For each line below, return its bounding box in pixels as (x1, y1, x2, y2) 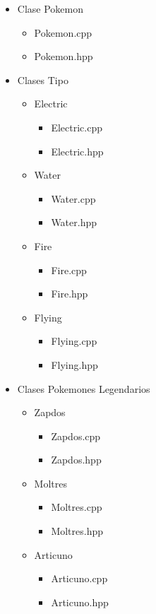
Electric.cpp (51, 119, 102, 134)
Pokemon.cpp (34, 25, 92, 40)
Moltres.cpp (51, 500, 102, 514)
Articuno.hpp (51, 594, 109, 609)
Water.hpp (51, 215, 97, 230)
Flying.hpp (51, 357, 98, 372)
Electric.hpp (51, 143, 104, 158)
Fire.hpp (51, 286, 88, 301)
